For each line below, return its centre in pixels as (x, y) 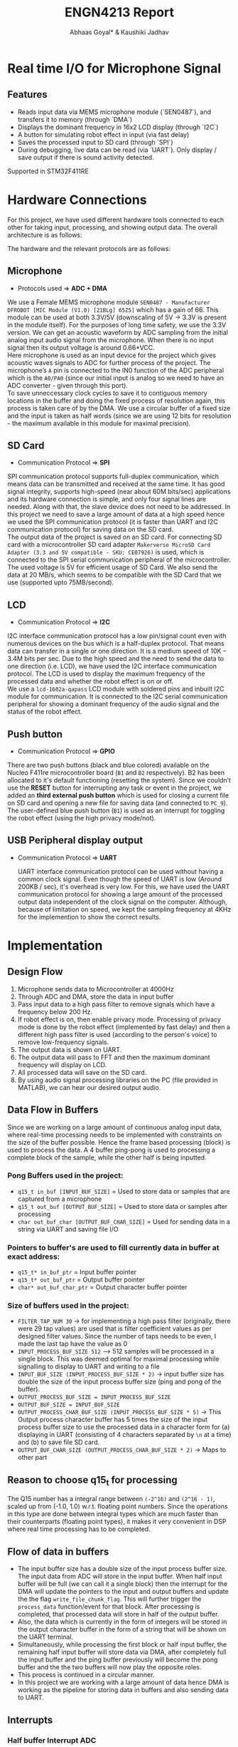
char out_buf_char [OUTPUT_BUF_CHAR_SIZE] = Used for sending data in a (124, 1221)
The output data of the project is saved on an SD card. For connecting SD (115, 537)
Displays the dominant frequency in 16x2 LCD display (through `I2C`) (118, 127)
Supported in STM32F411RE (48, 171)
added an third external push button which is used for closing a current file (118, 795)
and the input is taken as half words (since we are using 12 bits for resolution (119, 416)
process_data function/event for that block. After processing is (109, 1607)
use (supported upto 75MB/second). (61, 582)
